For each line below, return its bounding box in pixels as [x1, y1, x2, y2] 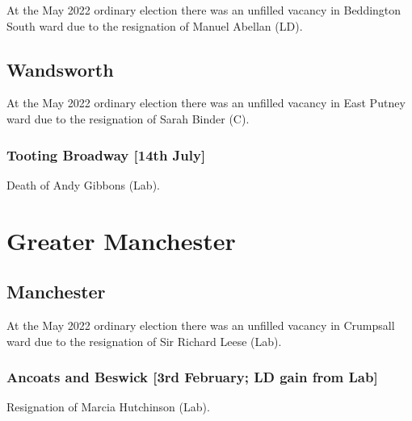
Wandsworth [6, 56, 114, 81]
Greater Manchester [6, 223, 236, 256]
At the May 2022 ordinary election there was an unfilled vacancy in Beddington [6, 2, 401, 18]
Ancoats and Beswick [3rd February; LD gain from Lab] [6, 367, 378, 387]
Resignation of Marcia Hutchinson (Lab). [6, 398, 210, 415]
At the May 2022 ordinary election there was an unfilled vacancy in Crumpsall [6, 316, 395, 333]
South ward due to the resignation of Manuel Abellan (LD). [6, 17, 303, 34]
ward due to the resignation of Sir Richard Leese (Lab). [6, 332, 282, 349]
